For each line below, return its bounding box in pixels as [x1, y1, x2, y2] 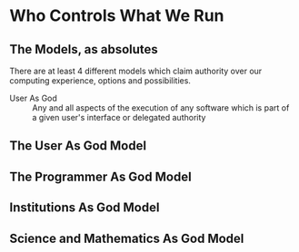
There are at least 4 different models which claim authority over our [9, 65, 263, 76]
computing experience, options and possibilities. [9, 75, 191, 86]
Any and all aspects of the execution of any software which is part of [32, 102, 290, 113]
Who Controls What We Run [9, 5, 224, 26]
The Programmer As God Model [9, 169, 193, 184]
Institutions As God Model [9, 200, 160, 216]
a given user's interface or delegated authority [32, 112, 206, 122]
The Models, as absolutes [9, 42, 159, 57]
